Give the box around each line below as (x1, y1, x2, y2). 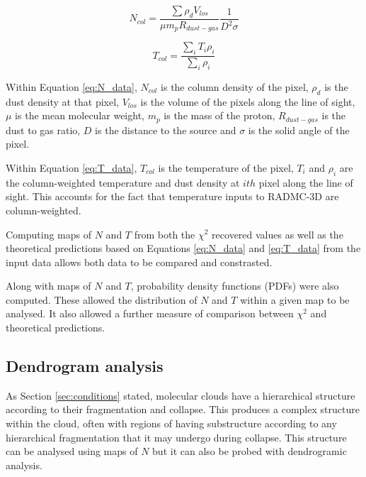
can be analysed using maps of (6, 444, 138, 459)
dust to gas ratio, (6, 122, 81, 137)
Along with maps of (6, 278, 91, 293)
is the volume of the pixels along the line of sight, (140, 94, 355, 109)
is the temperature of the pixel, (158, 160, 294, 175)
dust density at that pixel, (6, 94, 120, 109)
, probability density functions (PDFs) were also (130, 278, 339, 293)
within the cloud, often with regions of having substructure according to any (6, 416, 337, 431)
